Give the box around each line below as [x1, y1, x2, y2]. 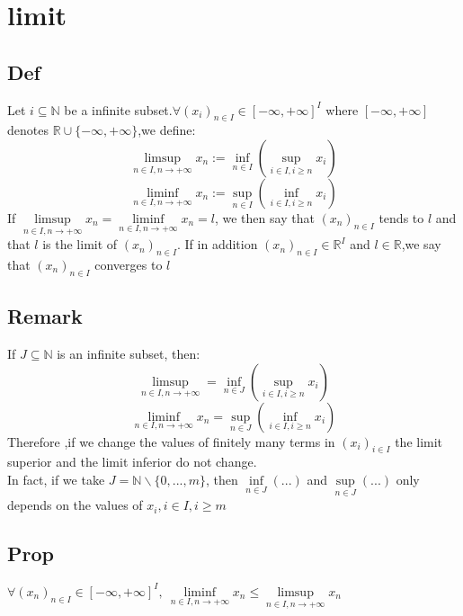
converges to [94, 254, 163, 273]
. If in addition [176, 235, 258, 254]
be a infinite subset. [64, 100, 173, 119]
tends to [378, 208, 424, 227]
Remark [7, 302, 83, 330]
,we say [401, 235, 441, 254]
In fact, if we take [7, 469, 105, 488]
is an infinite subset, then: [57, 344, 200, 362]
